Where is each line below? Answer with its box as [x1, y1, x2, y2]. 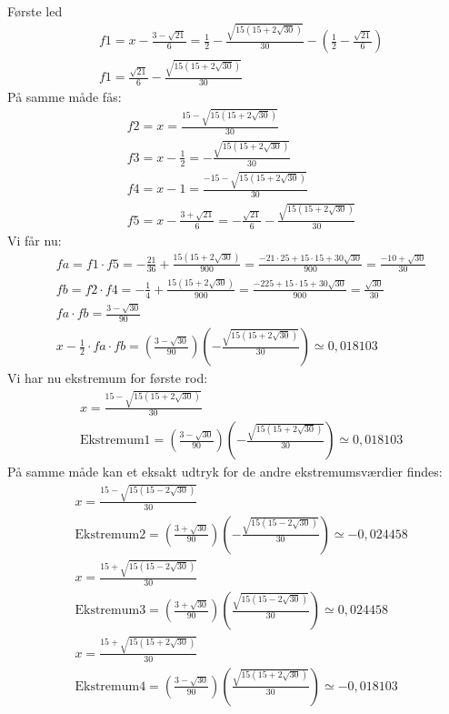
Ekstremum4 [75, 679, 146, 693]
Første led [7, 2, 63, 20]
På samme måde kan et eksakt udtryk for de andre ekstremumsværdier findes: [7, 462, 443, 481]
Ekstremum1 [79, 434, 151, 448]
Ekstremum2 [75, 528, 146, 541]
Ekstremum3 [75, 604, 146, 618]
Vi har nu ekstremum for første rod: [7, 368, 208, 387]
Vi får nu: [7, 230, 62, 249]
